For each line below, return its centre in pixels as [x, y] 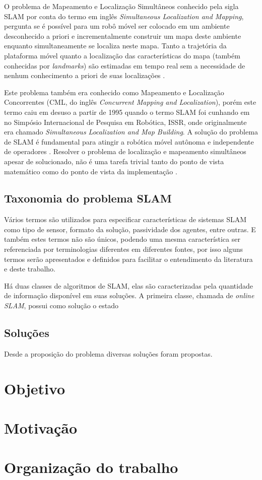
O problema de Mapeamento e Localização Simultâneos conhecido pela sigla [121, 6]
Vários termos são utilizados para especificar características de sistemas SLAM [125, 219]
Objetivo [35, 388]
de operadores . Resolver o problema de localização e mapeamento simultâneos [125, 151]
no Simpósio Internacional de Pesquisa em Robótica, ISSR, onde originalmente [125, 122]
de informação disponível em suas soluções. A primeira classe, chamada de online [129, 295]
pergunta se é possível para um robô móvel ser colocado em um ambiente [117, 26]
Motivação [41, 428]
